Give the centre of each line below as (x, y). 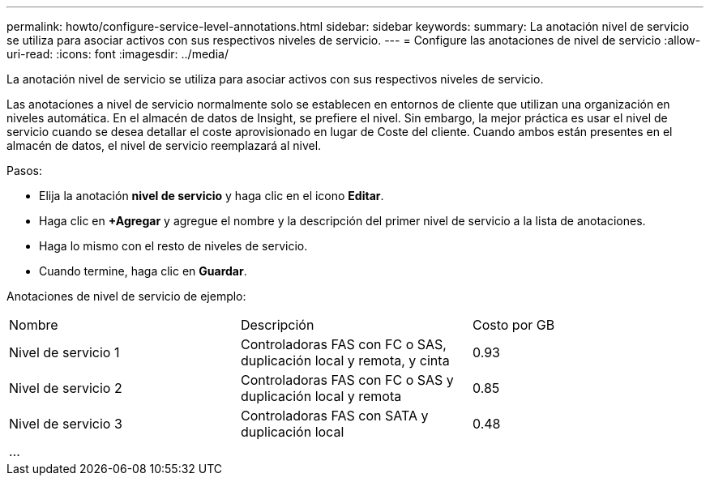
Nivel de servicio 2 (66, 388)
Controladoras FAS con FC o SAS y (347, 380)
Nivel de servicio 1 (64, 352)
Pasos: (25, 171)
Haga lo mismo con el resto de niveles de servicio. (173, 246)
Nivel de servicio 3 (66, 424)
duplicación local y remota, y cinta (345, 360)
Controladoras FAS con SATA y (334, 416)
